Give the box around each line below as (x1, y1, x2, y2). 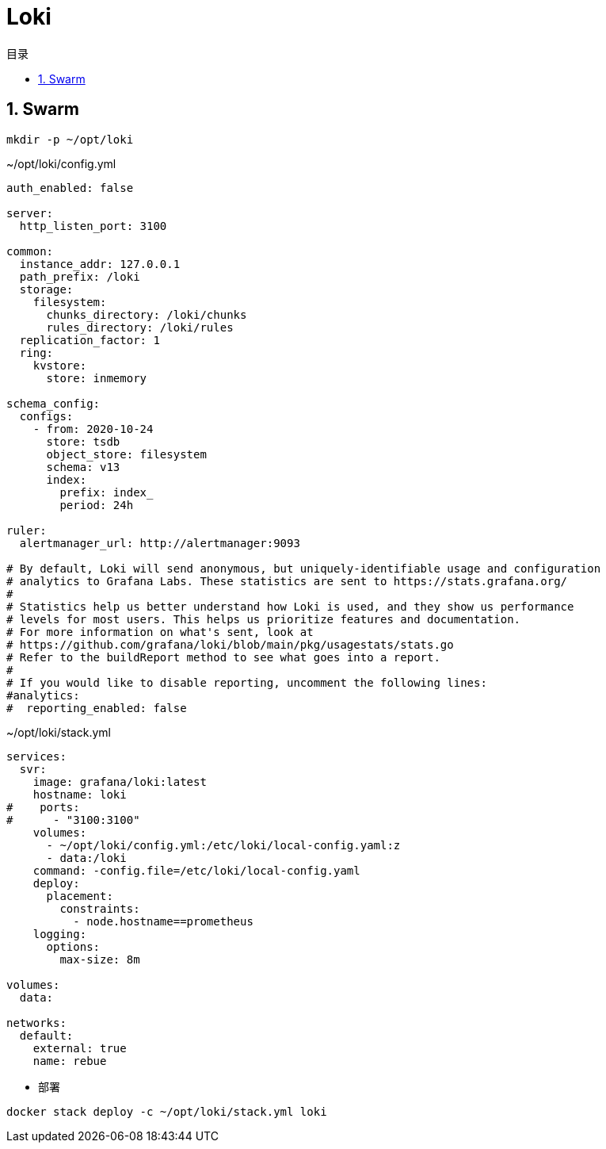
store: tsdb (46, 435, 120, 448)
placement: (46, 889, 113, 902)
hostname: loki (32, 787, 127, 801)
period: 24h (59, 498, 134, 511)
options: (46, 940, 101, 953)
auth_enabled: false (6, 181, 134, 194)
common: (6, 244, 54, 258)
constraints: (59, 902, 140, 915)
